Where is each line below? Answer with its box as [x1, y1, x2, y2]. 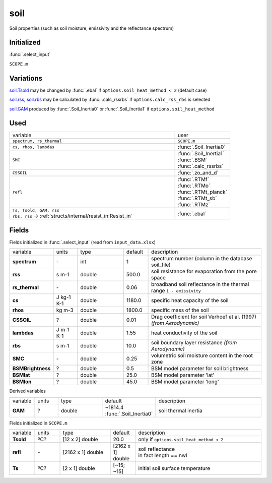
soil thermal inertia [158, 407, 202, 414]
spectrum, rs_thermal [12, 139, 62, 144]
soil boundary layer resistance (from [151, 339, 237, 346]
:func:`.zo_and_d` [177, 169, 219, 176]
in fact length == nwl [138, 452, 187, 459]
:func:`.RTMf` [177, 176, 209, 183]
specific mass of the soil [151, 307, 209, 314]
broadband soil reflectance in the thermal [151, 281, 249, 288]
